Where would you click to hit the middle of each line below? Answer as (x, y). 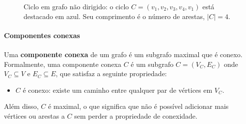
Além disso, (21, 106)
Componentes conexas (42, 35)
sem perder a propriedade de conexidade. (136, 115)
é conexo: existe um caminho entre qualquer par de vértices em (118, 90)
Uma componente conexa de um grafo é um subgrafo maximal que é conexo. (123, 54)
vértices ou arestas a (34, 115)
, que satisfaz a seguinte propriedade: (111, 73)
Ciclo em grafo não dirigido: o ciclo (76, 6)
